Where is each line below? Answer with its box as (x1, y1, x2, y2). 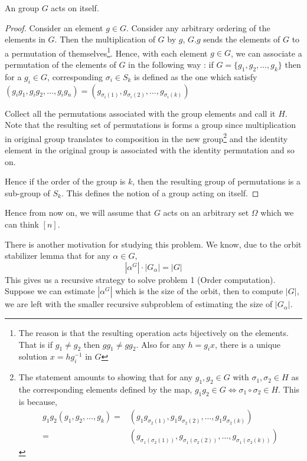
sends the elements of (203, 33, 280, 45)
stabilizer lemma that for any (5, 249, 110, 262)
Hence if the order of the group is (5, 175, 126, 187)
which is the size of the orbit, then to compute (115, 285, 283, 297)
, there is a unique (215, 338, 281, 350)
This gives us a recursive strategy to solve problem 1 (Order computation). (5, 273, 276, 285)
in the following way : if (128, 58, 214, 71)
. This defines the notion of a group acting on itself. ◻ (61, 186, 259, 199)
